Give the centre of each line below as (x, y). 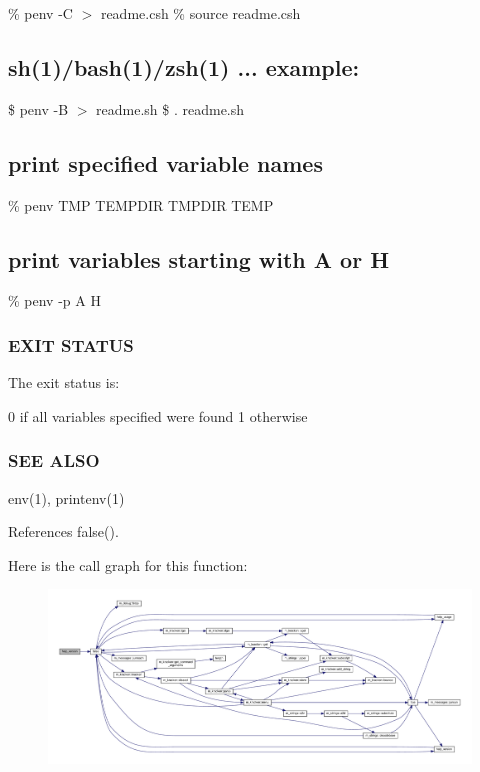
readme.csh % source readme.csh (200, 13)
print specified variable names (165, 162)
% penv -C (40, 13)
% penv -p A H (54, 300)
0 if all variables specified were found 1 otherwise (158, 415)
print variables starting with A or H (199, 258)
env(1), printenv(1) (66, 497)
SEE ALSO (54, 460)
